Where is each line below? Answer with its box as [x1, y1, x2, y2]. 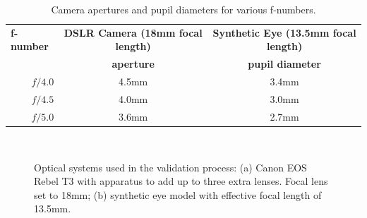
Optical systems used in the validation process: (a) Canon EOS [34, 159, 307, 174]
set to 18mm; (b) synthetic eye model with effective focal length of [34, 187, 322, 202]
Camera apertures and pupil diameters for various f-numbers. [51, 2, 316, 16]
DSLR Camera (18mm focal [64, 25, 203, 40]
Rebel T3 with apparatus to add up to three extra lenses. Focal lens [34, 174, 328, 188]
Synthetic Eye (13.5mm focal [212, 25, 356, 40]
